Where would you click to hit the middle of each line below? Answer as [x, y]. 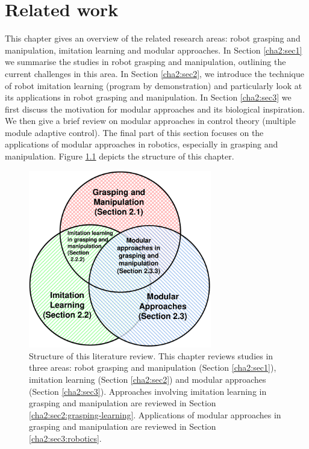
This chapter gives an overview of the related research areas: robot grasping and [153, 38]
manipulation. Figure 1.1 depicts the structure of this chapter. [120, 156]
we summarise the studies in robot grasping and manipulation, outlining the [145, 62]
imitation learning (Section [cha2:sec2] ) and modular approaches [148, 379]
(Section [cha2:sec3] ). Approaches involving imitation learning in [148, 391]
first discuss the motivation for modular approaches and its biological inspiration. [155, 109]
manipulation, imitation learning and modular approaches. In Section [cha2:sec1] [154, 50]
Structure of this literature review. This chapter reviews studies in [151, 355]
